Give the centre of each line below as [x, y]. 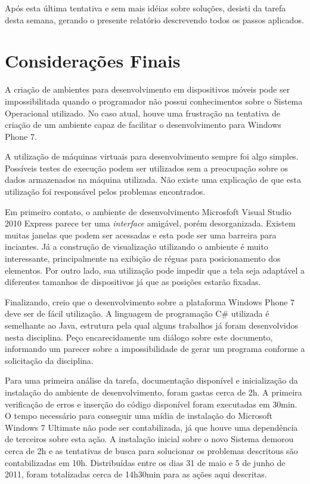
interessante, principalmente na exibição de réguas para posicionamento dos [143, 258]
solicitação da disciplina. [49, 360]
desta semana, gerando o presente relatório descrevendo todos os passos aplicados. [154, 19]
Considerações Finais [93, 61]
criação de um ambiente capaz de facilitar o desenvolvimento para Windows [143, 125]
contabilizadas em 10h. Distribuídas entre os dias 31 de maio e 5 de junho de [145, 462]
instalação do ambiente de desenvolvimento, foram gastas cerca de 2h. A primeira [154, 392]
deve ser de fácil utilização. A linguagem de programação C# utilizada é [137, 313]
